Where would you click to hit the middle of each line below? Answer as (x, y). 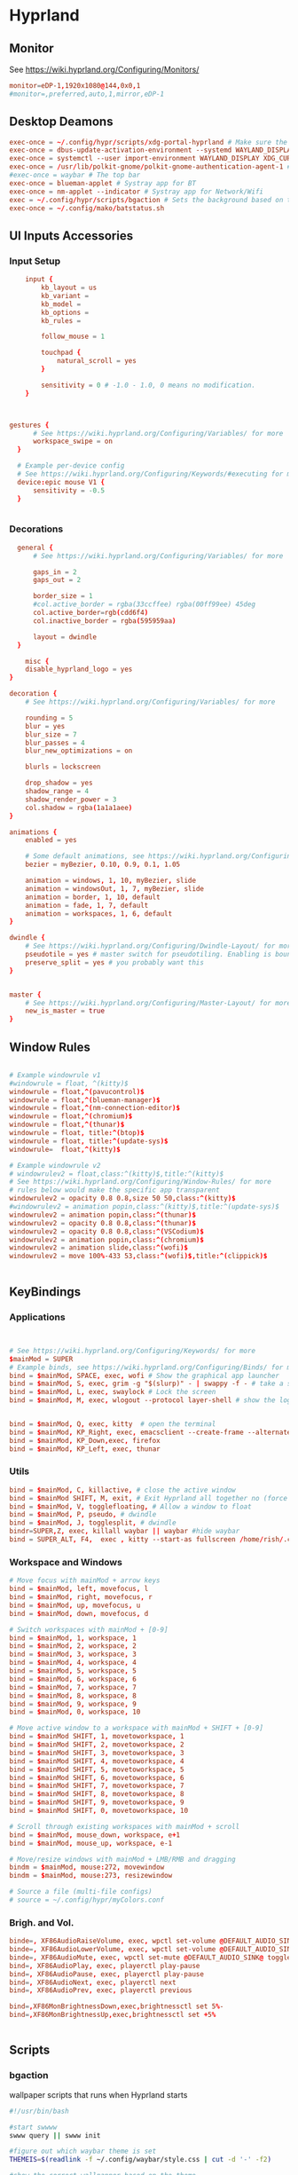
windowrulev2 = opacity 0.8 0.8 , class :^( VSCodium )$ (106, 1231)
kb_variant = (65, 296)
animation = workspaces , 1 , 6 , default (99, 914)
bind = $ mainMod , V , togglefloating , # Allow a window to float (130, 1506)
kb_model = (61, 304)
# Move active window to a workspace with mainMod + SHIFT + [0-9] (137, 1728)
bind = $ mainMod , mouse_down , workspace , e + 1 (95, 1835)
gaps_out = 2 (57, 580)
